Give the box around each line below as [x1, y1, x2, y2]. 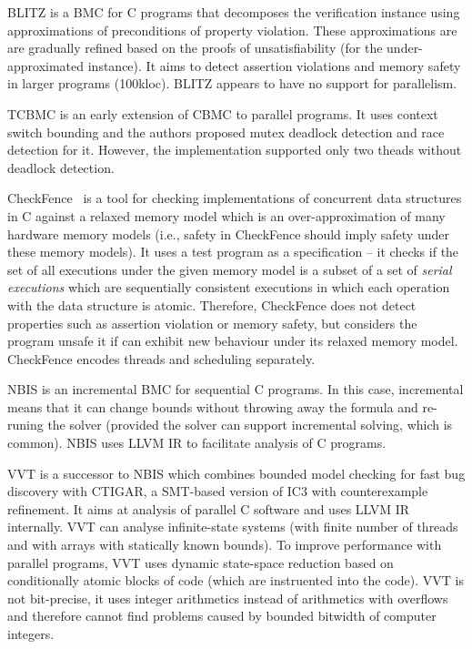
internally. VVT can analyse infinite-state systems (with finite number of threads [7, 517, 458, 536]
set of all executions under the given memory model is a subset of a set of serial [7, 259, 452, 279]
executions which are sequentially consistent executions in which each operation [7, 278, 450, 297]
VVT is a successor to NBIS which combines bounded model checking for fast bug [7, 463, 466, 482]
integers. [7, 624, 55, 643]
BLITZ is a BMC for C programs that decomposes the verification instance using [7, 3, 460, 21]
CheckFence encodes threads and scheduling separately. [7, 349, 316, 368]
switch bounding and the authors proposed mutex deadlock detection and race [7, 122, 445, 141]
